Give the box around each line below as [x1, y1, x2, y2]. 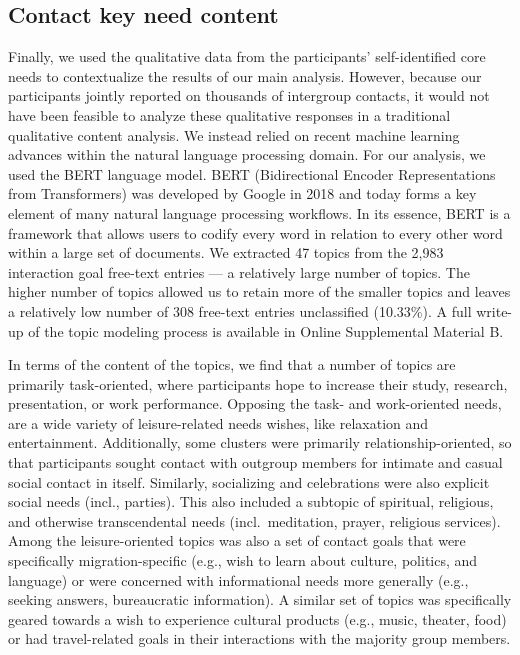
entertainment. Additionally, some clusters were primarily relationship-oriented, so [8, 432, 512, 453]
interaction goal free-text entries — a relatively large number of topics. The [8, 261, 470, 282]
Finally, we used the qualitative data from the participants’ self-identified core [8, 46, 486, 67]
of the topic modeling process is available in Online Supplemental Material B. [28, 320, 504, 341]
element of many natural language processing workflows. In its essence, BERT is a [8, 202, 511, 223]
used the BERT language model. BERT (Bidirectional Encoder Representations [8, 163, 496, 184]
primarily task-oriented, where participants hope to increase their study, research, [8, 373, 508, 394]
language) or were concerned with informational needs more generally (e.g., [8, 569, 469, 590]
